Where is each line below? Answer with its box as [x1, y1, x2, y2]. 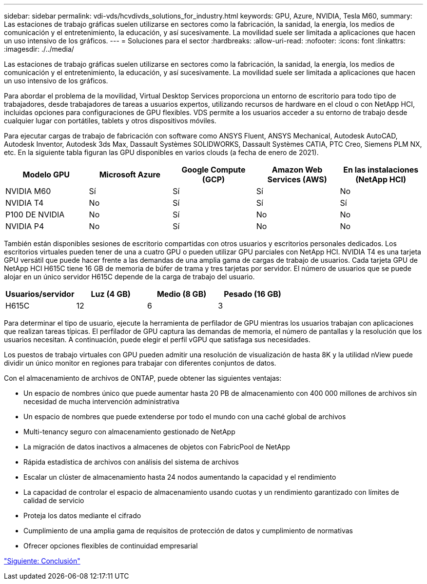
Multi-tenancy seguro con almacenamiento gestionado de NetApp [23, 428, 235, 436]
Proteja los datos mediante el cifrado [23, 511, 141, 520]
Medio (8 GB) [156, 289, 207, 299]
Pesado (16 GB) [224, 289, 281, 299]
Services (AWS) [267, 175, 327, 184]
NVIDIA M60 [5, 186, 51, 196]
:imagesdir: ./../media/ [4, 45, 74, 53]
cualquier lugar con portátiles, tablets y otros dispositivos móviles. [4, 117, 216, 125]
